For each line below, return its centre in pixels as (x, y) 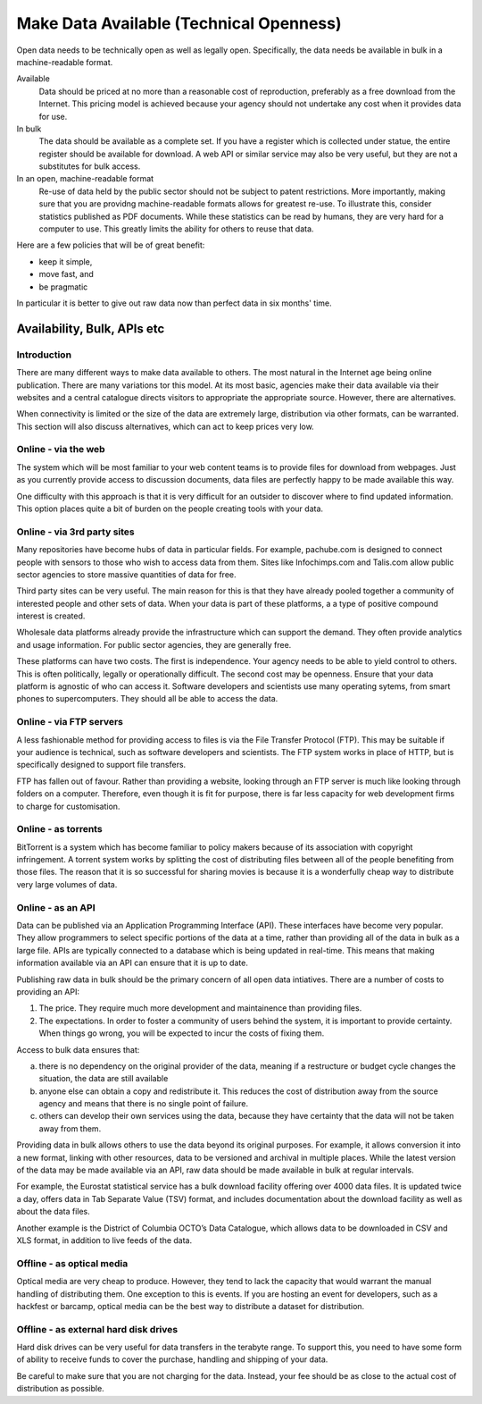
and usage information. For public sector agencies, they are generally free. (154, 644)
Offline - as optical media (72, 1263)
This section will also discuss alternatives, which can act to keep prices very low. (165, 426)
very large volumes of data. (67, 884)
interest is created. (51, 616)
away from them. (70, 1128)
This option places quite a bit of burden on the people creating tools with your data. (170, 509)
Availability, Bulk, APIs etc (91, 328)
